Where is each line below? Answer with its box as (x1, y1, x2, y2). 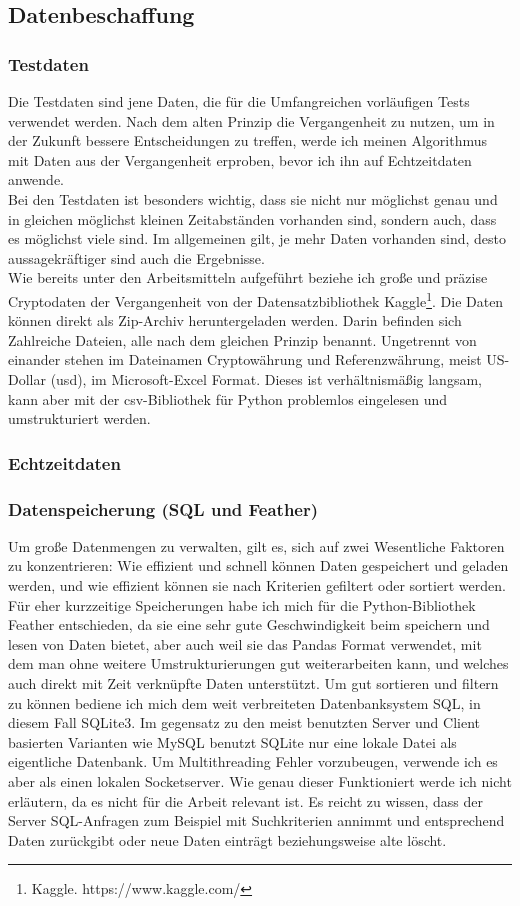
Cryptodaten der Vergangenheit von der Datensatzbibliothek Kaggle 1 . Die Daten (8, 287, 504, 311)
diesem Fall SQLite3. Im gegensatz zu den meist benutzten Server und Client (8, 712, 480, 733)
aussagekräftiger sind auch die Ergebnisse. (8, 247, 265, 268)
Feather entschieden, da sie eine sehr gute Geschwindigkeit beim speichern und (8, 614, 490, 635)
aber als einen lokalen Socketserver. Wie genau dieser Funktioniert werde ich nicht (8, 770, 512, 791)
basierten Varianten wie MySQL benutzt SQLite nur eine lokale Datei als (8, 731, 457, 752)
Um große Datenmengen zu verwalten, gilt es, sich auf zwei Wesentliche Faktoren (8, 535, 505, 556)
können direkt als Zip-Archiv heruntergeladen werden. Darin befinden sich (8, 310, 462, 331)
